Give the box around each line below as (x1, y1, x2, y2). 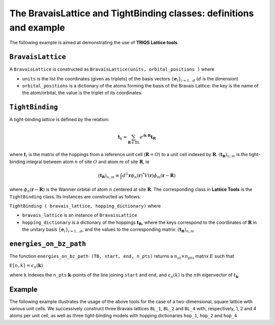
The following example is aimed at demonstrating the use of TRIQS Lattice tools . (9, 40, 179, 46)
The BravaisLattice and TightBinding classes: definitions (9, 8, 254, 19)
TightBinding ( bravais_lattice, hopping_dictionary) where (9, 202, 161, 209)
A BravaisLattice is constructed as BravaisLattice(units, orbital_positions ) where (9, 66, 215, 72)
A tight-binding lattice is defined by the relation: (9, 116, 109, 123)
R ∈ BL (127, 140, 140, 145)
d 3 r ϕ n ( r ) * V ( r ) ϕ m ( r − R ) (122, 171, 176, 180)
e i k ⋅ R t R (140, 133, 156, 141)
